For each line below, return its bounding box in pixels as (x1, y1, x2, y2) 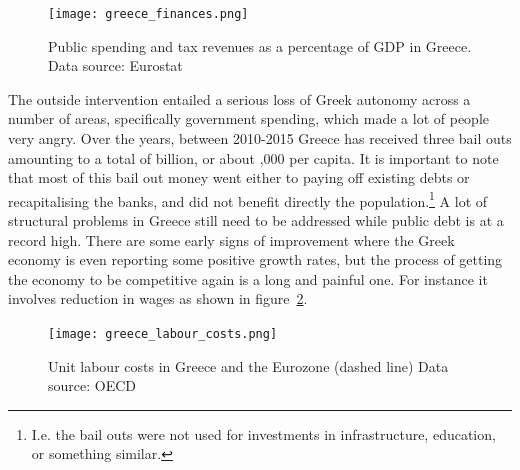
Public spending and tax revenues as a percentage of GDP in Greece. (48, 35, 472, 56)
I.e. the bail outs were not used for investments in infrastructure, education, (31, 423, 496, 444)
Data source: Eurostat (48, 55, 183, 76)
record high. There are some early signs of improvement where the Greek (8, 229, 455, 250)
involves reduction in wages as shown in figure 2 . (8, 288, 308, 309)
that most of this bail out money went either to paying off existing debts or (8, 167, 470, 188)
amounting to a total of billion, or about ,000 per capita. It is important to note (8, 147, 499, 168)
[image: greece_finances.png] (48, 7, 249, 21)
